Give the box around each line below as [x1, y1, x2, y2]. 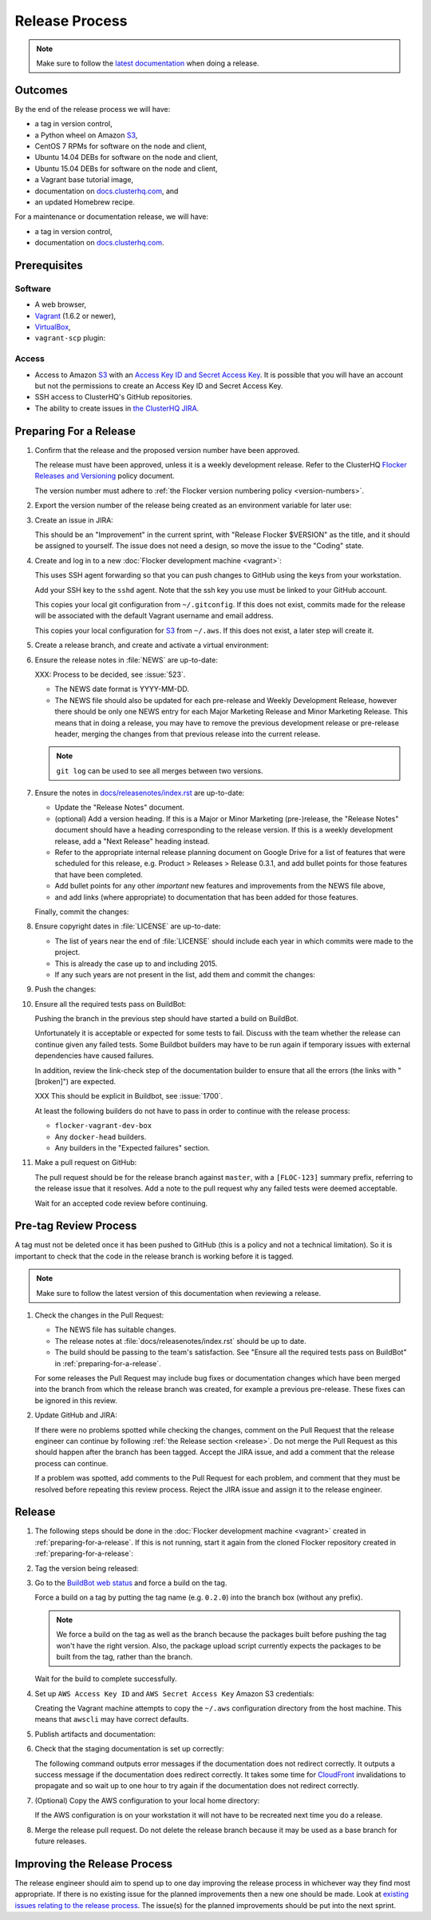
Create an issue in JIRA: [34, 515, 113, 525]
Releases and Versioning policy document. [34, 471, 175, 481]
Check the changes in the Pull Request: [34, 1310, 164, 1320]
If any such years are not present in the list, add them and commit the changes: [54, 969, 315, 979]
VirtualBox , [34, 322, 71, 332]
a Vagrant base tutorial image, [34, 175, 134, 185]
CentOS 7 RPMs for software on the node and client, [34, 141, 208, 151]
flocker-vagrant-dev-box [54, 1121, 152, 1131]
